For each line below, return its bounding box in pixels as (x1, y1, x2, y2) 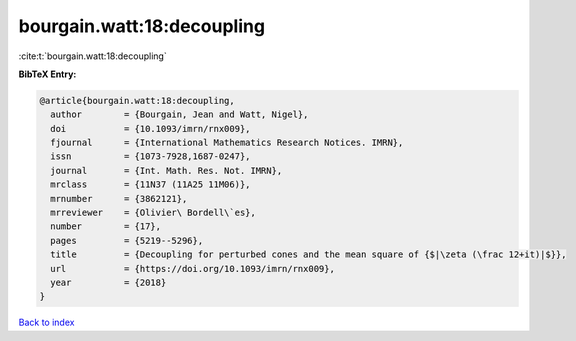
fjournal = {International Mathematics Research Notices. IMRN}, (50, 137, 404, 149)
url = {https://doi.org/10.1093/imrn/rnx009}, (50, 263, 335, 274)
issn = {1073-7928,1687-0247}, (50, 151, 251, 162)
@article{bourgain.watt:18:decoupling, (39, 95, 235, 106)
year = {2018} (50, 277, 167, 288)
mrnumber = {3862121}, (50, 193, 188, 204)
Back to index (18, 316, 75, 329)
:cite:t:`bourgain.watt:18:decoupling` (18, 50, 167, 62)
